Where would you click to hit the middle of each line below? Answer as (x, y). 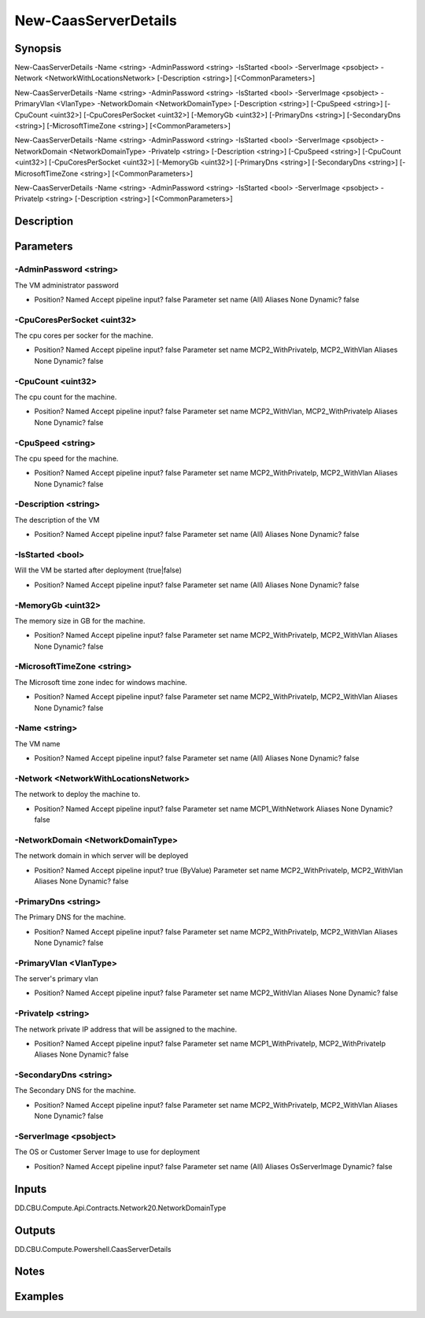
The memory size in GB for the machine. (80, 620)
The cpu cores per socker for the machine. (84, 335)
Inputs (31, 1189)
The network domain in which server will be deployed (102, 856)
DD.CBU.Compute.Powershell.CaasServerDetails (93, 1249)
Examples (39, 1296)
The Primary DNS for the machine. (70, 917)
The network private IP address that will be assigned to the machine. (126, 1029)
